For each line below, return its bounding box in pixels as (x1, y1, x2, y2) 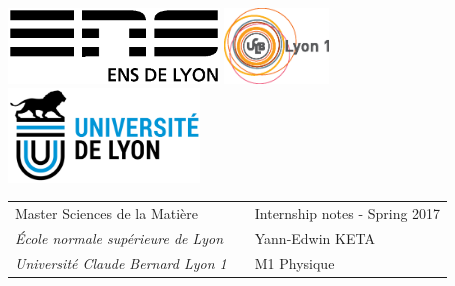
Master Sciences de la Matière (15, 203, 198, 223)
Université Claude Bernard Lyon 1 (15, 252, 227, 273)
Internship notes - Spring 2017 (254, 203, 441, 223)
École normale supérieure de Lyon (15, 227, 224, 248)
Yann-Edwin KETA (254, 227, 375, 248)
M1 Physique (254, 252, 335, 273)
